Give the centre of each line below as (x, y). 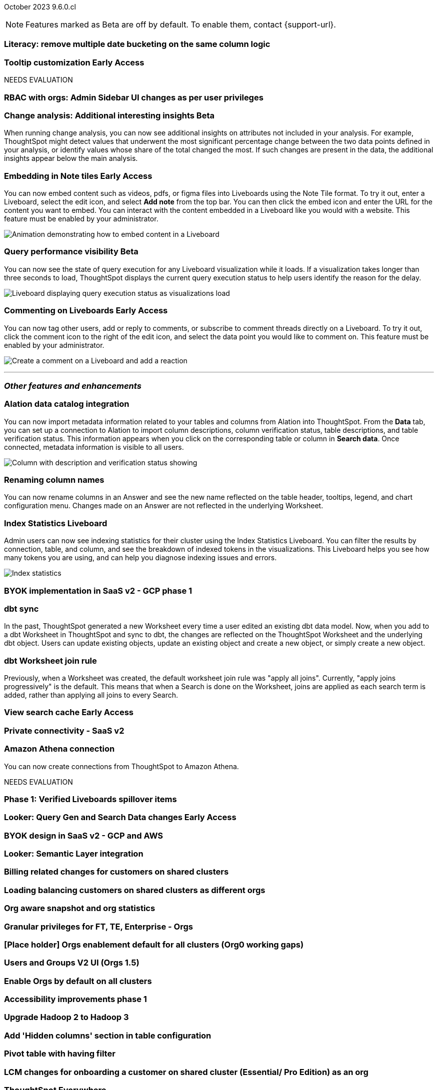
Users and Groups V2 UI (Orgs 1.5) (72, 963)
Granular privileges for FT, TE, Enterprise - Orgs (98, 926)
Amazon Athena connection (59, 749)
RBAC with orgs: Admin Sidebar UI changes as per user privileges (134, 97)
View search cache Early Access (69, 712)
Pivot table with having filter (60, 1054)
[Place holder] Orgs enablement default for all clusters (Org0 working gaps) (154, 944)
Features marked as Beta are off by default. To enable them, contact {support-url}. (181, 24)
